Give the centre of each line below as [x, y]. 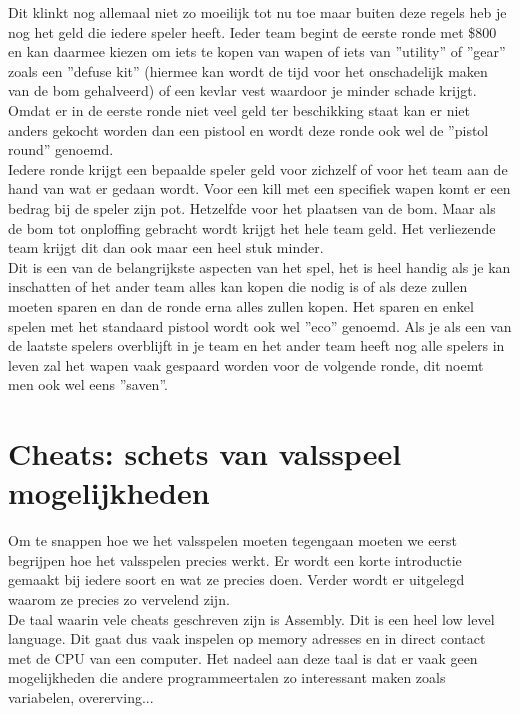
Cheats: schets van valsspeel [205, 453]
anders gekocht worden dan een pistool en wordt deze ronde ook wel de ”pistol [248, 129]
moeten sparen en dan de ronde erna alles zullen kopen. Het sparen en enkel [241, 305]
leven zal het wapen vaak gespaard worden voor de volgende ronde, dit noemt [246, 364]
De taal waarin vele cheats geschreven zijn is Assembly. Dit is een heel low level [251, 618]
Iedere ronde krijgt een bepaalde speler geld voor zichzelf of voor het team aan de [258, 168]
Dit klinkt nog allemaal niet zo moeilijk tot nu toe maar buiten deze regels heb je [257, 12]
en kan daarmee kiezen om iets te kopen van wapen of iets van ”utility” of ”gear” [257, 51]
